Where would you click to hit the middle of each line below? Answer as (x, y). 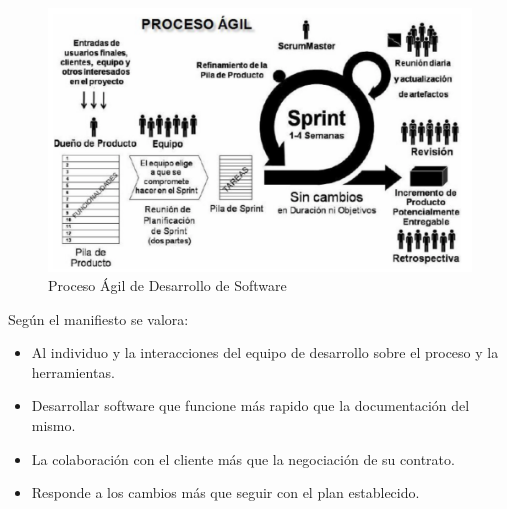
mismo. (53, 425)
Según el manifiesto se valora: (98, 318)
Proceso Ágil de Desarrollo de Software (167, 285)
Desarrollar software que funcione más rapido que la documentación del (250, 405)
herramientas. (73, 371)
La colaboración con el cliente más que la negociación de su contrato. (243, 458)
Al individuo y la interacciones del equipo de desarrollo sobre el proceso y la (265, 352)
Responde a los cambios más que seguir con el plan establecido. (225, 492)
